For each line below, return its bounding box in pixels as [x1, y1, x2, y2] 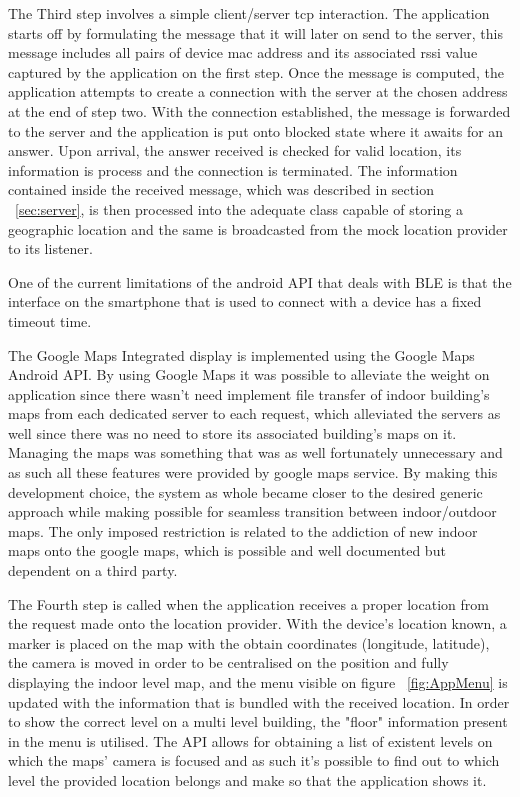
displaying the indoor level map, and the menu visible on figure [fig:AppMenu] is [8, 672, 508, 692]
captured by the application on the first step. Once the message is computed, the [8, 61, 504, 82]
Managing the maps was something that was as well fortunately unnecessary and [8, 442, 503, 463]
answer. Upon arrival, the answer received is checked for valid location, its [8, 140, 462, 161]
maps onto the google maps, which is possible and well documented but [8, 540, 446, 561]
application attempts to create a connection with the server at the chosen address [8, 81, 508, 102]
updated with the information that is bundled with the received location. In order [8, 691, 510, 712]
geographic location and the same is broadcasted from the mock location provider [8, 218, 508, 239]
